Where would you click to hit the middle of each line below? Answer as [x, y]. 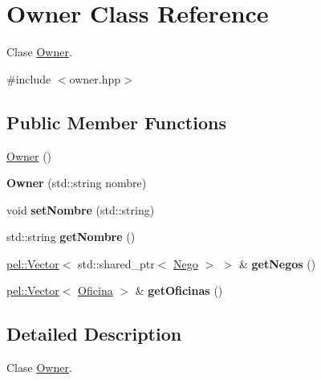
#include [29, 78]
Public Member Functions [116, 122]
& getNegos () [278, 263]
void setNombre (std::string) [81, 209]
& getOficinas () [179, 290]
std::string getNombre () [71, 237]
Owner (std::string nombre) [77, 183]
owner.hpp [95, 78]
